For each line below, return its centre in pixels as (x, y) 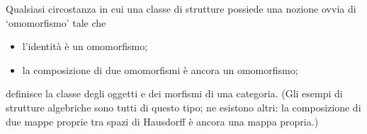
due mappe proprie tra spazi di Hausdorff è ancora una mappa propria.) (162, 121)
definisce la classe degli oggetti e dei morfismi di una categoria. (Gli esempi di (174, 93)
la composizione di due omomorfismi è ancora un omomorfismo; (160, 69)
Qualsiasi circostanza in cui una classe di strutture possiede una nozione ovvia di (181, 8)
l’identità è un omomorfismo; (85, 46)
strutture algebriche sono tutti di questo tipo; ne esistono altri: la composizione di (183, 107)
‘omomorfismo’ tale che (56, 22)
